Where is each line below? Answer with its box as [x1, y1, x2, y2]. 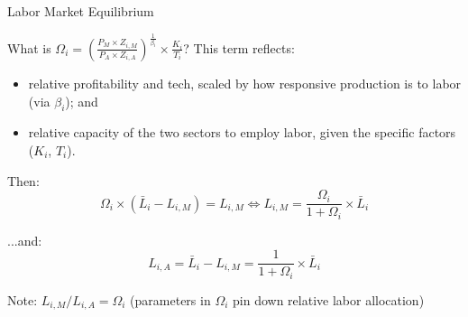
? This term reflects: [183, 38, 295, 57]
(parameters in [130, 290, 211, 309]
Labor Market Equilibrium [7, 2, 154, 20]
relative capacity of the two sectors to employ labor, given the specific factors [28, 123, 456, 142]
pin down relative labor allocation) [233, 290, 425, 309]
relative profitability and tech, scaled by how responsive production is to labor [28, 73, 462, 92]
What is [7, 38, 51, 57]
